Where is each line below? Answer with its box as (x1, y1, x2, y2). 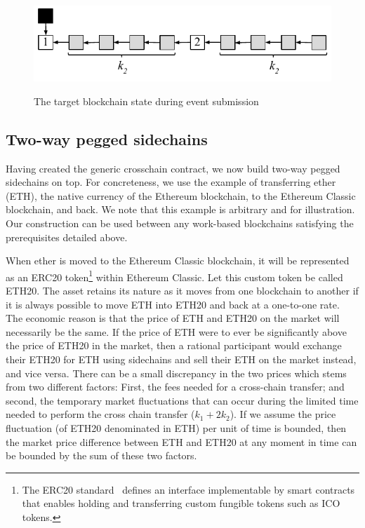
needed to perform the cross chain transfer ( (6, 407, 195, 421)
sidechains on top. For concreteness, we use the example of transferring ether (6, 175, 336, 189)
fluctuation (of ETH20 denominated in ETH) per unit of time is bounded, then (6, 420, 347, 435)
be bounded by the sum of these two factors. (6, 448, 197, 463)
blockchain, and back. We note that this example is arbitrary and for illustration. (6, 202, 355, 217)
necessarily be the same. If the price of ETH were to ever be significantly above (6, 324, 347, 339)
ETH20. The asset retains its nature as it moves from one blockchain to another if (6, 283, 359, 298)
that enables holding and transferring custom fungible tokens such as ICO (22, 496, 340, 510)
